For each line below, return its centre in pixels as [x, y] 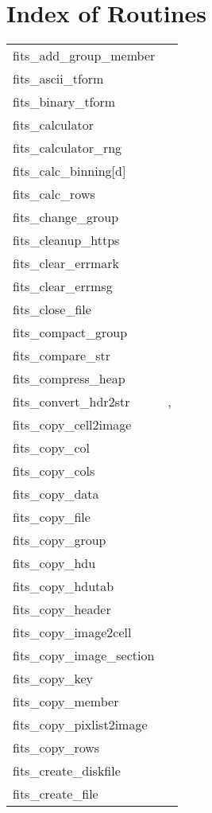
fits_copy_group [60, 540]
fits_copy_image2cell [72, 632]
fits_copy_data [56, 494]
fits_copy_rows [56, 748]
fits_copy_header [62, 609]
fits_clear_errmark [66, 263]
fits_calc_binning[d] [69, 171]
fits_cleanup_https [66, 240]
